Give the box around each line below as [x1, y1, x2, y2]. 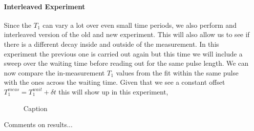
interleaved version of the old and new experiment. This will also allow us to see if [4, 29, 250, 39]
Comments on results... [4, 119, 73, 130]
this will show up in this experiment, [58, 86, 169, 96]
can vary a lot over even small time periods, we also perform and [42, 19, 237, 30]
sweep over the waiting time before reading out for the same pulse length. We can [4, 58, 249, 68]
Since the [4, 19, 31, 30]
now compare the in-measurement [4, 67, 105, 77]
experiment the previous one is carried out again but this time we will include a [4, 48, 243, 58]
